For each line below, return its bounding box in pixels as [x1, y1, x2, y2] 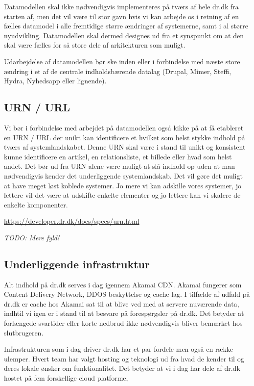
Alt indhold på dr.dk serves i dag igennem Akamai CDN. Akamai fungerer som [4, 279, 242, 289]
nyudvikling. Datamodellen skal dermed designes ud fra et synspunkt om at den [4, 30, 244, 40]
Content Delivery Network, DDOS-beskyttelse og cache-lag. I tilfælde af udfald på [4, 289, 250, 299]
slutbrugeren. [4, 327, 44, 337]
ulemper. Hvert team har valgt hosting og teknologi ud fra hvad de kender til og [4, 353, 244, 363]
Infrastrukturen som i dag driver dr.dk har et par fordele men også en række [4, 344, 233, 354]
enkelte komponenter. [4, 199, 68, 209]
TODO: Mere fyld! [4, 232, 60, 242]
